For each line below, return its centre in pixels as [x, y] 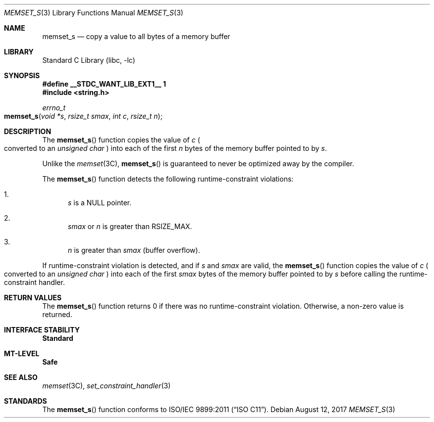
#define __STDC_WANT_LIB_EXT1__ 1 [104, 84]
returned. [57, 314]
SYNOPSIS [22, 75]
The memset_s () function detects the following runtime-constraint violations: [168, 179]
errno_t [54, 108]
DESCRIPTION [28, 131]
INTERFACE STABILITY [42, 330]
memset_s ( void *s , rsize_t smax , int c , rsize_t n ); [83, 116]
